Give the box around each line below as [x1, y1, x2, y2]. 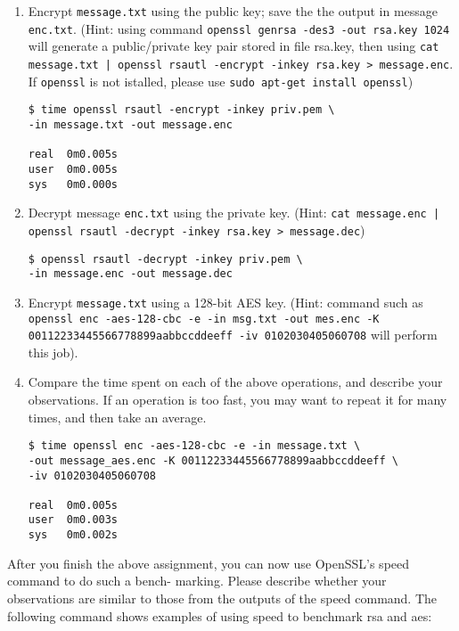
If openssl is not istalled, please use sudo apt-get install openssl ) [28, 71, 414, 90]
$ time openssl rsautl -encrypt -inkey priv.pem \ [28, 103, 335, 117]
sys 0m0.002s [28, 529, 119, 542]
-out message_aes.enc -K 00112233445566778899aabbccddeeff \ [28, 454, 399, 467]
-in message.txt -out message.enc [28, 118, 233, 131]
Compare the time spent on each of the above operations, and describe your [28, 373, 443, 391]
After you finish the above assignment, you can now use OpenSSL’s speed [7, 553, 410, 572]
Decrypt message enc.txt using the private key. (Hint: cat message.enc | [28, 203, 440, 222]
